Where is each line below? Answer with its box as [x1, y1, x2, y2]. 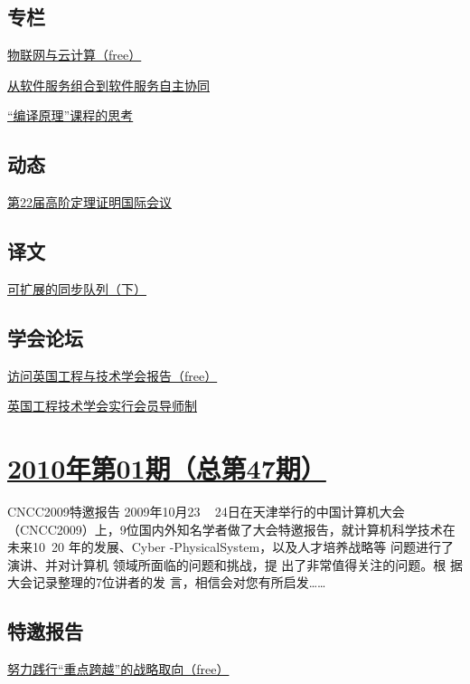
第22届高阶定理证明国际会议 [7, 193, 172, 212]
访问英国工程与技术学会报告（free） [7, 366, 218, 385]
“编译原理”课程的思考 [7, 106, 134, 125]
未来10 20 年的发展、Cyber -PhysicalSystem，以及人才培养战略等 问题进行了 [7, 537, 454, 556]
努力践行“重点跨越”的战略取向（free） [7, 660, 230, 679]
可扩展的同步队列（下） [7, 279, 146, 298]
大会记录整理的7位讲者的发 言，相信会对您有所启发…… [7, 573, 326, 592]
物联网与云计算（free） [7, 45, 142, 64]
